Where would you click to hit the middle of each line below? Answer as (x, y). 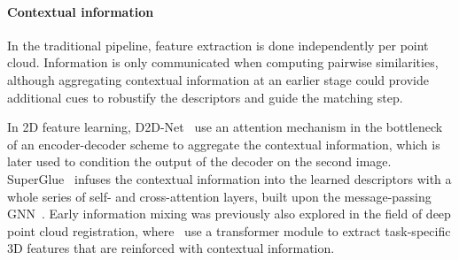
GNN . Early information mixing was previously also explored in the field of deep (229, 214)
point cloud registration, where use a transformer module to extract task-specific (229, 230)
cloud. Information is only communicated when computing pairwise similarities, (223, 62)
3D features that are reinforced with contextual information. (171, 248)
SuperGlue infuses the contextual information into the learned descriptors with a (229, 178)
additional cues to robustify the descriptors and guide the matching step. (205, 97)
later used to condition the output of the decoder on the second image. (199, 161)
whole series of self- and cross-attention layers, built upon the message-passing (219, 196)
